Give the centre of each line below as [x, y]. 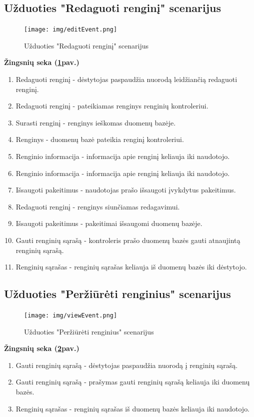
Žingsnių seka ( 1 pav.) [42, 62]
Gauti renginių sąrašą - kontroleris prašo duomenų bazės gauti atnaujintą [128, 240]
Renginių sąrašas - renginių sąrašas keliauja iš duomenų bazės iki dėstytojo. [131, 267]
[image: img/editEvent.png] [71, 30]
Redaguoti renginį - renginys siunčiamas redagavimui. [98, 206]
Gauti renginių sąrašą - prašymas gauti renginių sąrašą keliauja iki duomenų [133, 382]
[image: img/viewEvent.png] [71, 315]
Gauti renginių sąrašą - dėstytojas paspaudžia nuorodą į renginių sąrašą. [127, 365]
